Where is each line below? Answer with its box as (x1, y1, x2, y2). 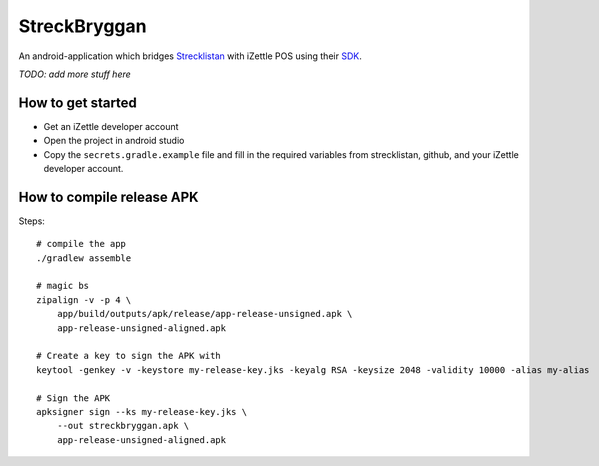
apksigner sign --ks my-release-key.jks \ (36, 406, 248, 417)
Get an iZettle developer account (43, 120, 179, 132)
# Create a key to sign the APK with (36, 350, 222, 362)
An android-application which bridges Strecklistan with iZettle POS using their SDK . (18, 50, 362, 62)
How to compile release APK (18, 188, 199, 205)
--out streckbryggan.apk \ (56, 420, 190, 432)
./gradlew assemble (36, 252, 132, 264)
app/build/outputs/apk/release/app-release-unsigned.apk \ (56, 308, 353, 320)
